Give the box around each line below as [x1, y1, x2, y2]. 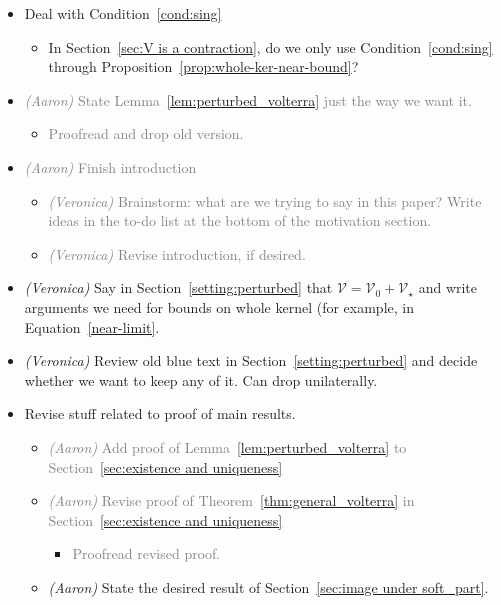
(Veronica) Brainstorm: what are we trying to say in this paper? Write [48, 190, 482, 211]
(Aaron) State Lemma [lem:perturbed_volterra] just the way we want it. [24, 89, 472, 110]
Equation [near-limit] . [24, 316, 160, 337]
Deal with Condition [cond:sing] [24, 3, 222, 23]
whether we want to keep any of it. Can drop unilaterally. [24, 369, 378, 390]
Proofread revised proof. [72, 543, 221, 564]
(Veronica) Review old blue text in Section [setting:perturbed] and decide [24, 350, 478, 371]
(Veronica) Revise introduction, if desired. [48, 243, 306, 264]
